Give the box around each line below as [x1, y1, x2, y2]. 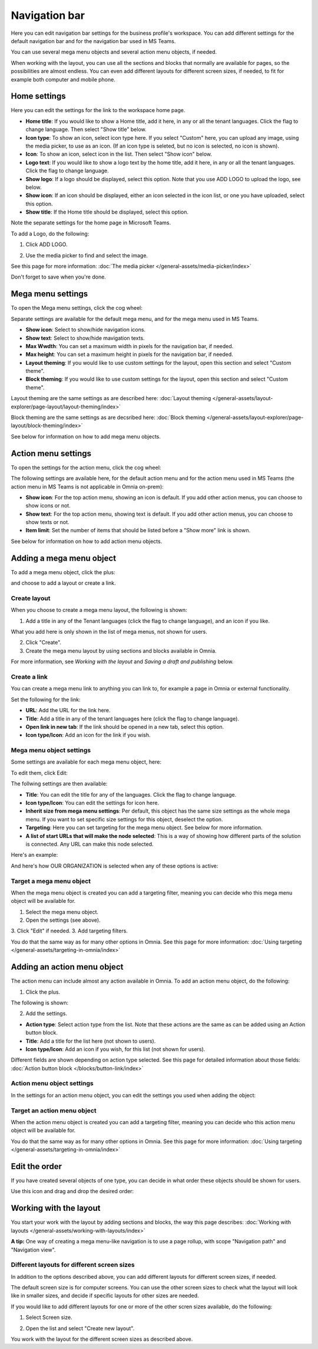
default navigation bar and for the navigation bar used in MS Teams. [11, 37, 176, 44]
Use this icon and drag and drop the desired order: [11, 1188, 134, 1195]
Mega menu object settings [11, 746, 91, 755]
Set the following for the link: [11, 696, 81, 703]
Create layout [11, 594, 51, 602]
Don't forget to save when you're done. [11, 273, 106, 280]
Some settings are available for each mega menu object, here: [11, 758, 162, 765]
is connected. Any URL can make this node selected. [25, 840, 154, 847]
